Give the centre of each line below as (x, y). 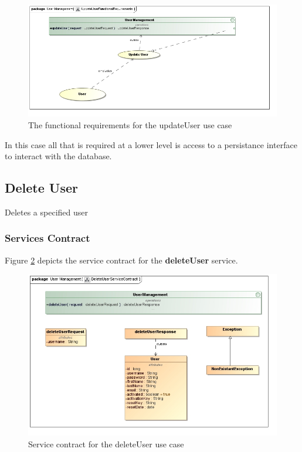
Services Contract (47, 238)
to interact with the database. (58, 156)
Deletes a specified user (46, 212)
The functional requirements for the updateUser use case (130, 124)
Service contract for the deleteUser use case (106, 444)
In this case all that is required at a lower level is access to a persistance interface (151, 144)
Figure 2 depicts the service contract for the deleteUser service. (121, 260)
